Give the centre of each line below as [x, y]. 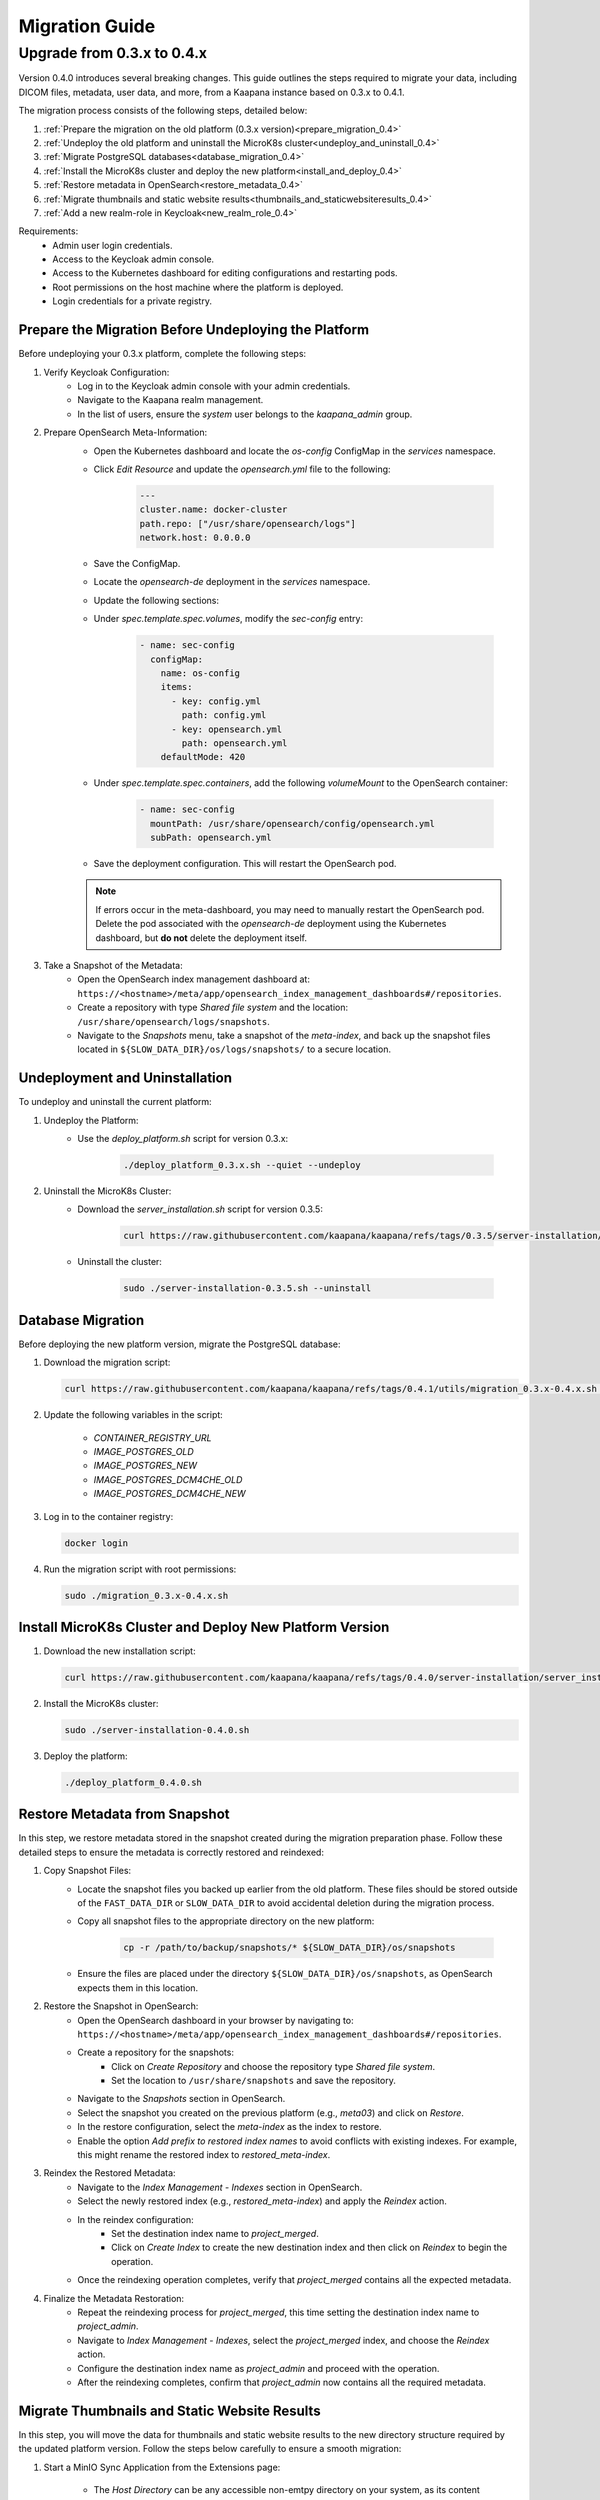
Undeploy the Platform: [91, 1120]
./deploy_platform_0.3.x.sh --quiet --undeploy [242, 1165]
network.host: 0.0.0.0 [195, 538]
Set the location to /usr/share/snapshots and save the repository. [254, 2081]
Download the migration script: [107, 1362]
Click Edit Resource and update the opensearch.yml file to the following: [242, 469]
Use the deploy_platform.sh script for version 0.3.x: [183, 1139]
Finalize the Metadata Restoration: [114, 2298]
